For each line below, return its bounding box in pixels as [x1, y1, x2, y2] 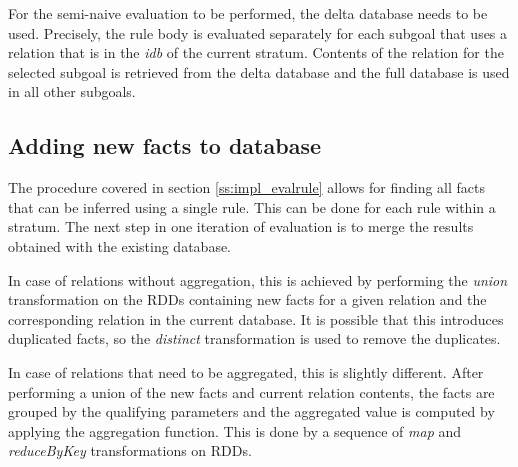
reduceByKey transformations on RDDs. [8, 440, 252, 461]
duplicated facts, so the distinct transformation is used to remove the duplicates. [8, 328, 501, 349]
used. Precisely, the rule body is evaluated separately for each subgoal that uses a [8, 22, 508, 43]
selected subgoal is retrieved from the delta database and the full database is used [8, 61, 510, 82]
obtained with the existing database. [8, 235, 232, 256]
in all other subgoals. [8, 81, 136, 102]
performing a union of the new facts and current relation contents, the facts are [8, 381, 495, 402]
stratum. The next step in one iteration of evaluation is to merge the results [8, 216, 474, 237]
